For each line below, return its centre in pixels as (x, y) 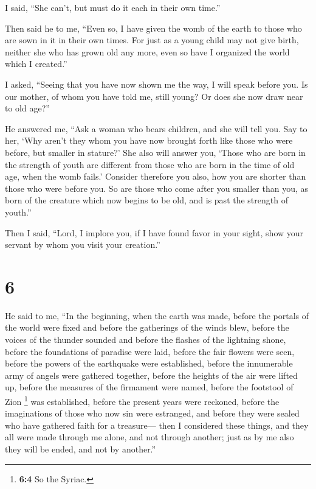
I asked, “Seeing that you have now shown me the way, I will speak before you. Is (156, 84)
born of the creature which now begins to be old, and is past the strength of (146, 200)
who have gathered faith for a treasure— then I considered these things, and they (157, 425)
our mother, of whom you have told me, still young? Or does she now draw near (154, 96)
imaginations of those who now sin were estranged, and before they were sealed (152, 413)
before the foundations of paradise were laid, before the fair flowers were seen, (150, 351)
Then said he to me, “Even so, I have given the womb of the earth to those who (153, 28)
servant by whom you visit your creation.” (83, 244)
